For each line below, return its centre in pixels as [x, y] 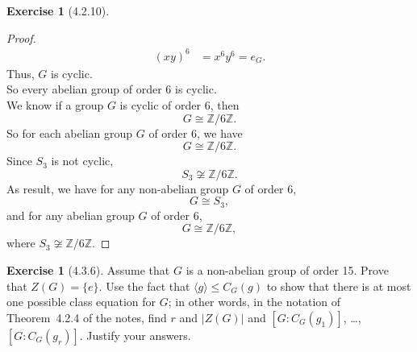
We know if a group [55, 104]
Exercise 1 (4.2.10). [58, 10]
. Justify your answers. [135, 335]
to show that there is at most [339, 286]
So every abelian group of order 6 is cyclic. [112, 89]
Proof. [21, 37]
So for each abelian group [70, 133]
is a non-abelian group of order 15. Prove [287, 269]
